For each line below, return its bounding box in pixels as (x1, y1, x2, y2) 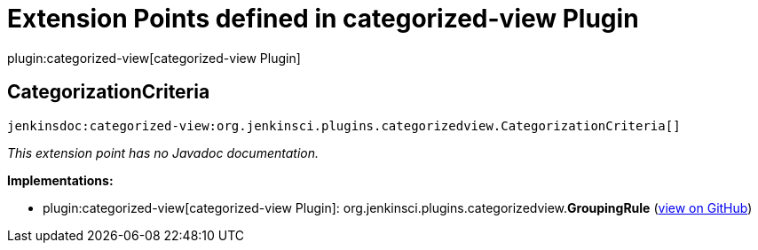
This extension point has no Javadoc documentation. (7, 145, 320, 160)
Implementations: (7, 172, 114, 188)
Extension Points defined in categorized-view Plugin (7, 4, 639, 34)
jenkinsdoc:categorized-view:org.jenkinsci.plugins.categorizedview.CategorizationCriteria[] (7, 118, 681, 133)
